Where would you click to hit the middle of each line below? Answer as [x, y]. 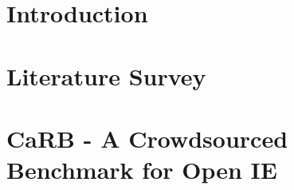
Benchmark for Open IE [142, 170]
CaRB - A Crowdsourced [147, 138]
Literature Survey [106, 75]
